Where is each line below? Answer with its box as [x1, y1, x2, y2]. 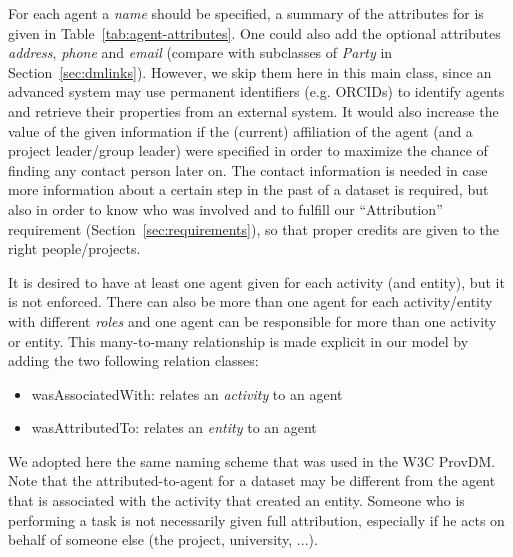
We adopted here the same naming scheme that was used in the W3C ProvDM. [8, 450, 496, 471]
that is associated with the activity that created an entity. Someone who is [8, 490, 465, 511]
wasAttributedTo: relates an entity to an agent [31, 417, 317, 438]
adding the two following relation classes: [8, 350, 259, 371]
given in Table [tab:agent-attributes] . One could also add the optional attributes [8, 22, 501, 43]
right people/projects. [8, 238, 141, 259]
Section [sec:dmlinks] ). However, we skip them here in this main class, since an [8, 61, 492, 82]
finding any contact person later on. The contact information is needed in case [8, 159, 488, 180]
